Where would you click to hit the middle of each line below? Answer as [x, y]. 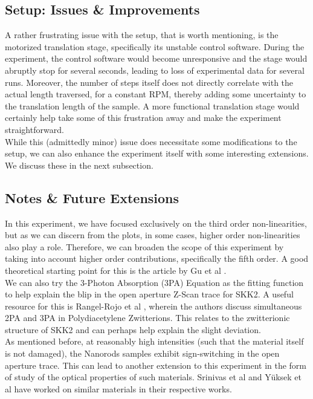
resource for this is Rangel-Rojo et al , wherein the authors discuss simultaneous [153, 306]
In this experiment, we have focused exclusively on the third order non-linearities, [156, 223]
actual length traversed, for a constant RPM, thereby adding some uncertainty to [156, 94]
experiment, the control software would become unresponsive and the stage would [156, 58]
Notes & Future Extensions [92, 197]
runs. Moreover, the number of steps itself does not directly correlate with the [149, 82]
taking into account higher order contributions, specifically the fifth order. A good [157, 258]
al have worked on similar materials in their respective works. [118, 388]
